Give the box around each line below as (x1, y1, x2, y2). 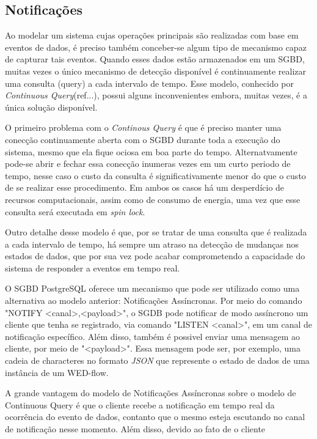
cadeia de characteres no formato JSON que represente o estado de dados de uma (5, 354, 310, 367)
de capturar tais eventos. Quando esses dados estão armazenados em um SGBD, (5, 53, 305, 65)
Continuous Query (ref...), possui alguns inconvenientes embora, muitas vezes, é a (5, 89, 307, 101)
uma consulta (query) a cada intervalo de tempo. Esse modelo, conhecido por (5, 76, 294, 89)
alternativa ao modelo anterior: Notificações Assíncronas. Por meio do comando (5, 294, 302, 307)
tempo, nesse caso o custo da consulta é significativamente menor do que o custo (5, 169, 306, 182)
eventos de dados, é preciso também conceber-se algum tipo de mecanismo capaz (5, 40, 307, 53)
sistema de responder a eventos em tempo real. (5, 261, 180, 274)
